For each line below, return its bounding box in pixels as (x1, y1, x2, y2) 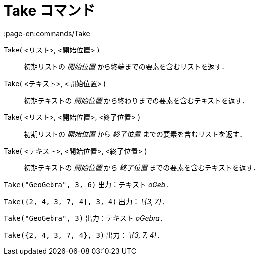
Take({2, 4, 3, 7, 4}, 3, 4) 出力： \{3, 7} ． (4, 197, 169, 206)
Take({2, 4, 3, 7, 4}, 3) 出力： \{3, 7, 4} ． (4, 230, 164, 239)
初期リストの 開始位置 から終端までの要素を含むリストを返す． (24, 62, 229, 71)
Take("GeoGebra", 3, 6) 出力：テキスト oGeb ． (4, 180, 173, 189)
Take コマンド (4, 2, 95, 19)
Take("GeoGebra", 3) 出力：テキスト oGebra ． (4, 213, 167, 222)
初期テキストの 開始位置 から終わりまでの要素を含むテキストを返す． (24, 96, 249, 104)
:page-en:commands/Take (4, 29, 90, 38)
